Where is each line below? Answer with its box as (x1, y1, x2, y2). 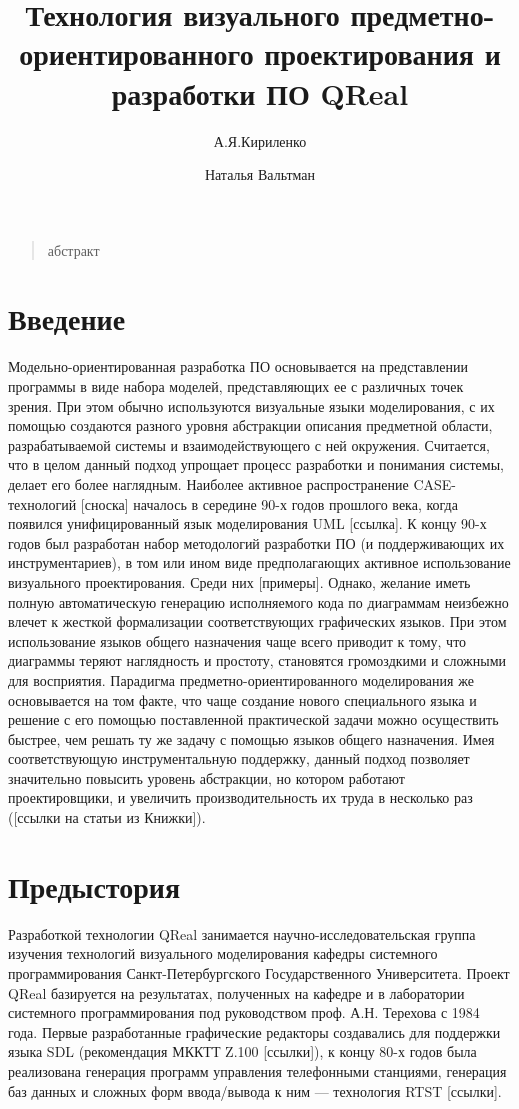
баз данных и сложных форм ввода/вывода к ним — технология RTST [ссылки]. (8, 1080, 502, 1101)
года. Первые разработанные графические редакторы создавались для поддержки (8, 1021, 501, 1042)
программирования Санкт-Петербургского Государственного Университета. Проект (8, 962, 510, 983)
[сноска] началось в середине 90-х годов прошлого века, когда (80, 493, 458, 514)
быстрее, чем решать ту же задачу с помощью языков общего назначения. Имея (8, 728, 495, 749)
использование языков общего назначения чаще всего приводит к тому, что (8, 630, 467, 651)
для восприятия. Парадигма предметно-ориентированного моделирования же (8, 669, 474, 690)
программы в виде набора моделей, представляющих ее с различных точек (8, 376, 464, 396)
